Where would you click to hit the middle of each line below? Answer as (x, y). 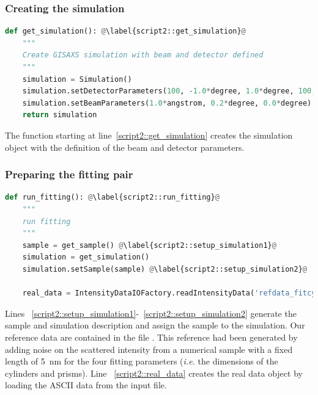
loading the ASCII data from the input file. (86, 385)
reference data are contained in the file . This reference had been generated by (151, 337)
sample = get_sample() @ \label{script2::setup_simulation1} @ (149, 245)
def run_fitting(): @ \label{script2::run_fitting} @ (112, 197)
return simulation (60, 115)
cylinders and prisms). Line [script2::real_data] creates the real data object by (154, 373)
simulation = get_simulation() (86, 257)
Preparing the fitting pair (69, 174)
